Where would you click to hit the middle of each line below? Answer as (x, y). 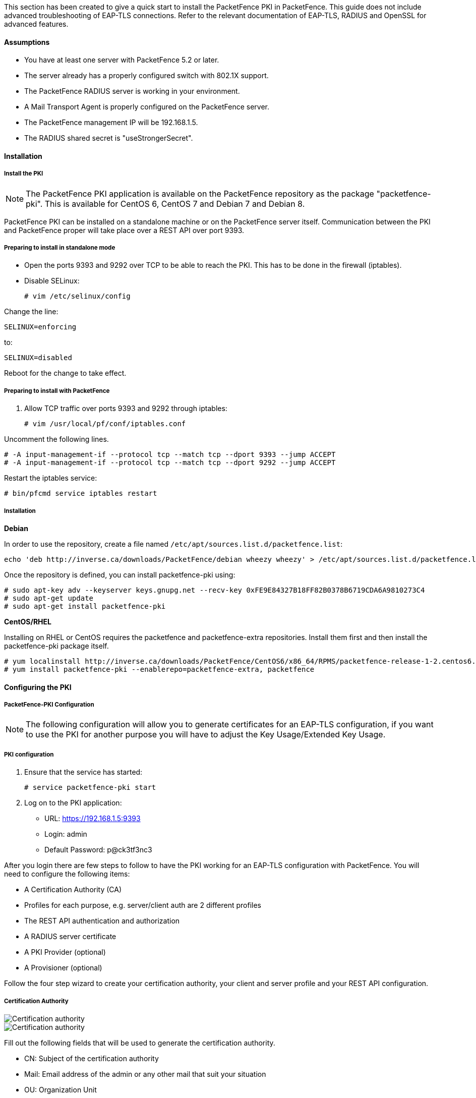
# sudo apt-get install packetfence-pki (85, 606)
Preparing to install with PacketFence (57, 391)
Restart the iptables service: (51, 478)
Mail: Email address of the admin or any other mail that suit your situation (145, 1074)
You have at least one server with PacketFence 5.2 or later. (122, 60)
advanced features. (36, 24)
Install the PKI (24, 174)
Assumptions (27, 42)
